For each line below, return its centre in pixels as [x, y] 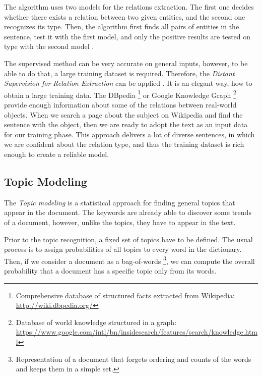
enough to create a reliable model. [57, 154]
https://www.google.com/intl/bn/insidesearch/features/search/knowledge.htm [137, 332]
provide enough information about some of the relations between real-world [120, 104]
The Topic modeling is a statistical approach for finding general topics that [120, 202]
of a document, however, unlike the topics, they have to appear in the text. [120, 222]
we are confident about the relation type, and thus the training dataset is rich [124, 144]
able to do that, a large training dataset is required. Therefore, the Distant [119, 73]
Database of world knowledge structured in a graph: [96, 322]
